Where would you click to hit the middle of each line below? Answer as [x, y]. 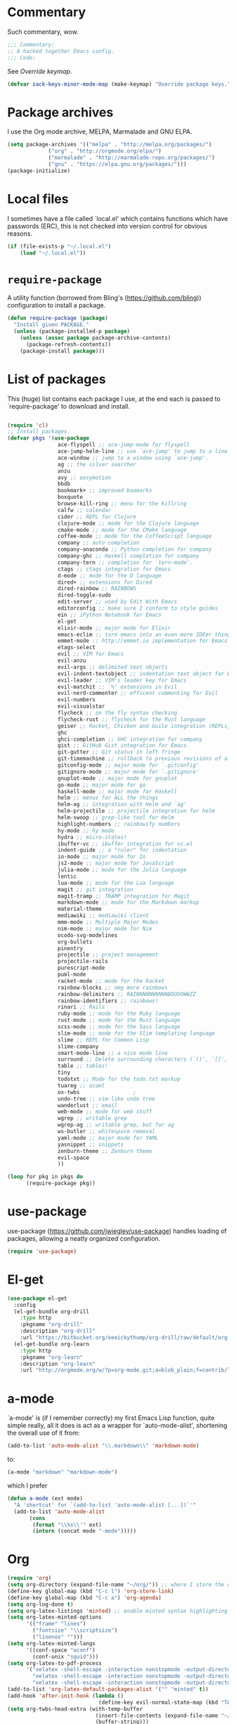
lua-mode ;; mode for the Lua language [116, 883]
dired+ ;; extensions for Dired [105, 582]
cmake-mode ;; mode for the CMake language [122, 530]
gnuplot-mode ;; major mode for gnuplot [117, 778]
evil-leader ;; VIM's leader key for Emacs [122, 680]
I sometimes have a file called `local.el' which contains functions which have [118, 218]
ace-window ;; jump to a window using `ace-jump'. [133, 458]
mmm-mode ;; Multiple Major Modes [108, 922]
